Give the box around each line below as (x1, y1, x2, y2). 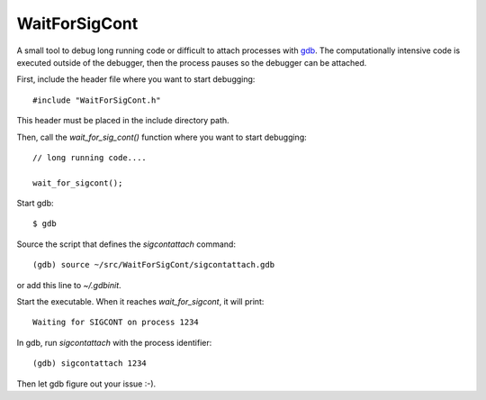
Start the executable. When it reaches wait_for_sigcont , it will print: (16, 296, 265, 307)
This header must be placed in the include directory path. (16, 115, 229, 126)
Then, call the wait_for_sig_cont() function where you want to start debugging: (16, 132, 308, 142)
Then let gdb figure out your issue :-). (16, 378, 157, 389)
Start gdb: (16, 198, 54, 209)
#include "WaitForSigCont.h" (32, 95, 161, 105)
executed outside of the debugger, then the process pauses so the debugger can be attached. (16, 57, 367, 68)
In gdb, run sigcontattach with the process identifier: (16, 337, 212, 348)
